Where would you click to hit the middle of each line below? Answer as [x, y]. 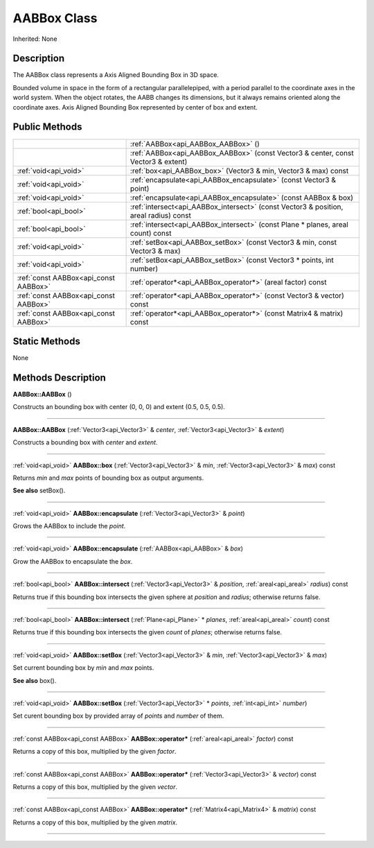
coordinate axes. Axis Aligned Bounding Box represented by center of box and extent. [135, 107]
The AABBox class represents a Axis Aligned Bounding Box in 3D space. [116, 75]
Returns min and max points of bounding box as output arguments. [108, 478]
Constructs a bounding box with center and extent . [85, 442]
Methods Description [60, 378]
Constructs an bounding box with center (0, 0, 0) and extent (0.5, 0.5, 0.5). [119, 407]
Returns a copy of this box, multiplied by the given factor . [95, 752]
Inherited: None [35, 39]
